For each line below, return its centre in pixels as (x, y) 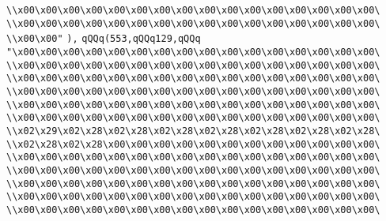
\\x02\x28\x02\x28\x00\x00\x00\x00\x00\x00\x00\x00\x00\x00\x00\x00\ (193, 144)
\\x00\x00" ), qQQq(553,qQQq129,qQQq (104, 39)
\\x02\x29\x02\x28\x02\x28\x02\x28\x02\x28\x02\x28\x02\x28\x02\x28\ (193, 131)
